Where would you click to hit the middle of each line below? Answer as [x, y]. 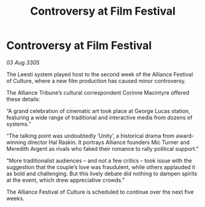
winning [16, 142]
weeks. [15, 198]
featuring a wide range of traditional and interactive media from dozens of [99, 117]
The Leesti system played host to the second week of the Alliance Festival [100, 74]
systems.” [19, 124]
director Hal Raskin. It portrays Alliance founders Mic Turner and [108, 142]
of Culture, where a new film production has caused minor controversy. [96, 81]
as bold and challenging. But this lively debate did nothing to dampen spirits [102, 173]
